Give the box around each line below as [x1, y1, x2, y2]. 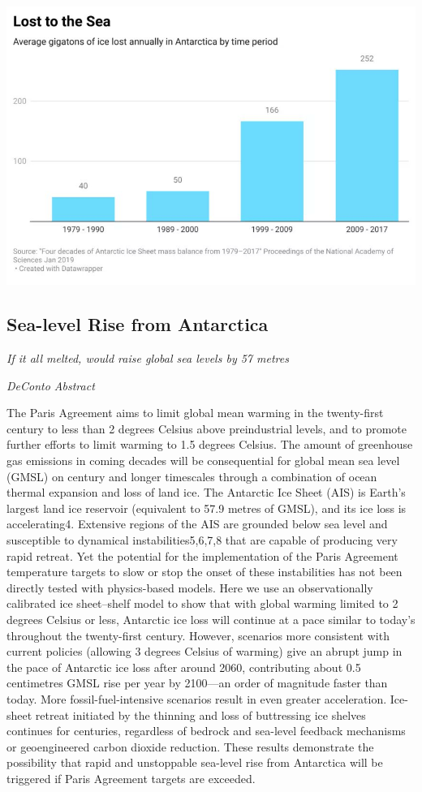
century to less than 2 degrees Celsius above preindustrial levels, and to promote [6, 420, 407, 437]
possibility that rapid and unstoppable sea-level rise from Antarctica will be [6, 754, 383, 771]
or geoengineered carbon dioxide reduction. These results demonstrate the [6, 738, 374, 755]
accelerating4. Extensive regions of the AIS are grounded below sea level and [6, 515, 388, 532]
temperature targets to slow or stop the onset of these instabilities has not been [6, 563, 403, 580]
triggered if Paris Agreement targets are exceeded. [6, 769, 256, 786]
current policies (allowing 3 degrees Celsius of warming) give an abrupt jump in [6, 643, 403, 660]
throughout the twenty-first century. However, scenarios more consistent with [6, 626, 390, 643]
